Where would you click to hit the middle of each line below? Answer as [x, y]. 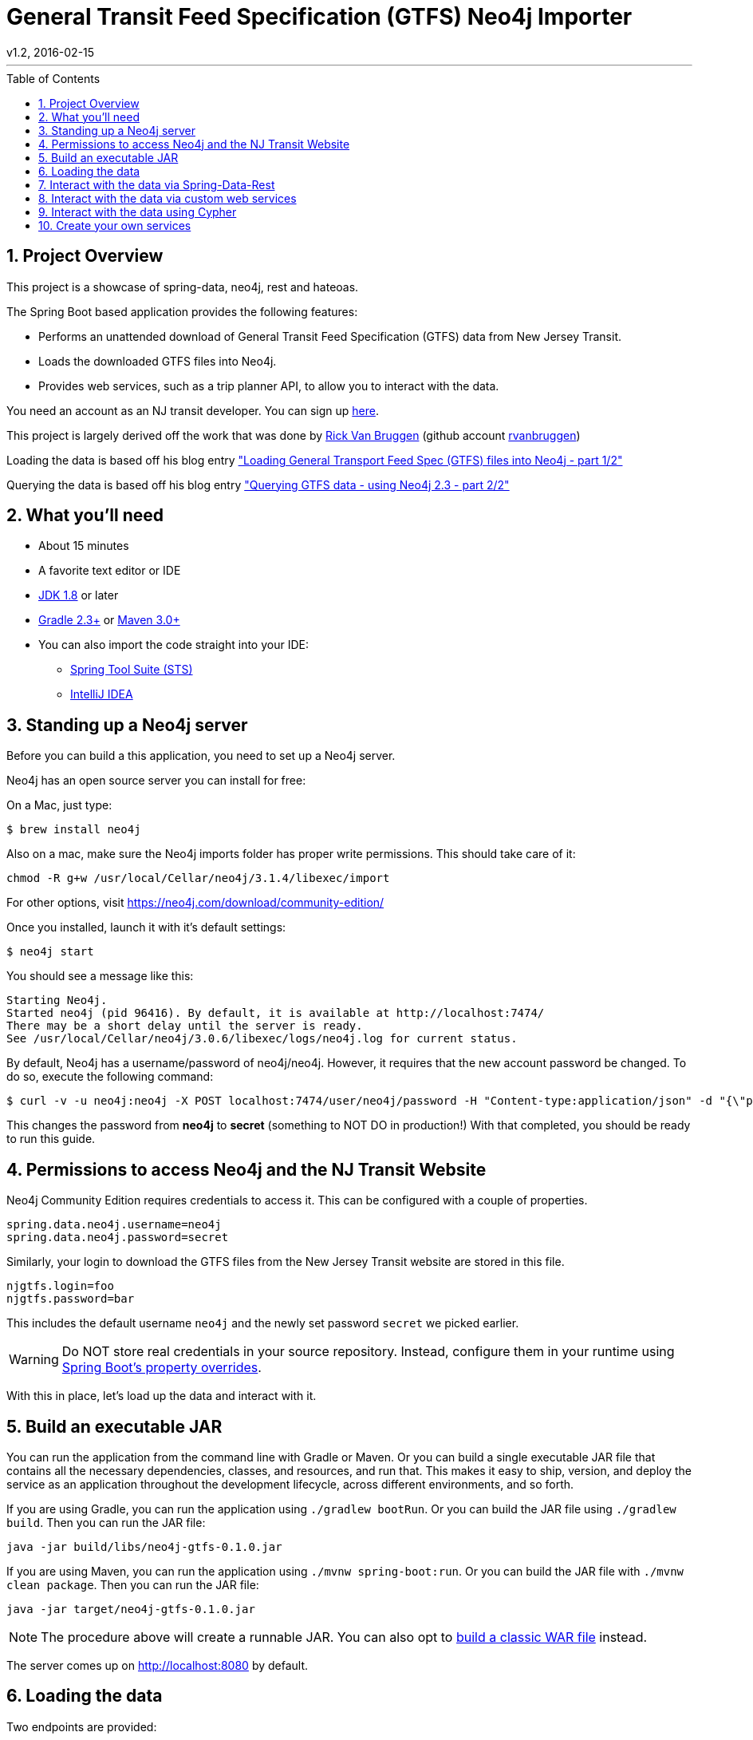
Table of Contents [53, 78]
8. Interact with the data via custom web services [168, 198]
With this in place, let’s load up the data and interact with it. [162, 1396]
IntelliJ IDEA [102, 694]
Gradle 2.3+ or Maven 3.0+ [109, 620]
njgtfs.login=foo [60, 1286]
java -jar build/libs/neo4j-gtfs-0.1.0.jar [144, 1546]
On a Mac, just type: [59, 805]
